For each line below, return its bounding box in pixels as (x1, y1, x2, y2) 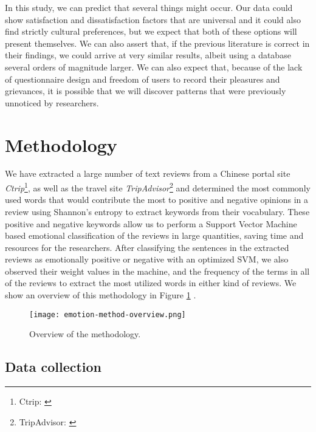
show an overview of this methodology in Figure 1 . (5, 289, 196, 301)
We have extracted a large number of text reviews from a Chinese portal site (5, 167, 290, 180)
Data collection (5, 357, 102, 376)
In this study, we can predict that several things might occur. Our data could (5, 1, 293, 13)
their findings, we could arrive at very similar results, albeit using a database (5, 49, 291, 61)
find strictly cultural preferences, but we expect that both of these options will (5, 25, 297, 38)
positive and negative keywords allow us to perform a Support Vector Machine (5, 217, 297, 230)
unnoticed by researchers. (5, 96, 99, 109)
